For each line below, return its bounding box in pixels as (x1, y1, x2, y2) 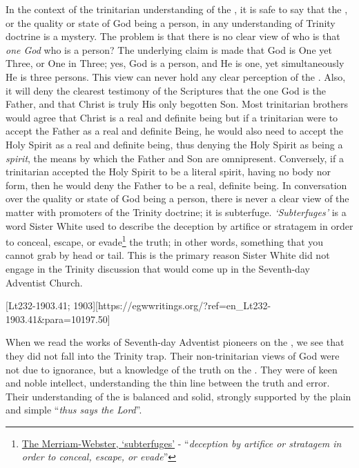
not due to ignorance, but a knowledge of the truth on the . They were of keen (6, 362, 338, 376)
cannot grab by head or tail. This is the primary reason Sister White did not (6, 248, 330, 262)
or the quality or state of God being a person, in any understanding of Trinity (6, 15, 336, 30)
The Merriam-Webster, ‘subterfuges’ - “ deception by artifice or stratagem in (21, 436, 342, 450)
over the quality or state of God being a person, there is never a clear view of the (6, 191, 349, 206)
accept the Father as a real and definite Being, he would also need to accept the (6, 124, 344, 138)
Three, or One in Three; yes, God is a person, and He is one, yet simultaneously (6, 56, 345, 70)
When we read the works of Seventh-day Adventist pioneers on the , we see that (6, 335, 345, 349)
